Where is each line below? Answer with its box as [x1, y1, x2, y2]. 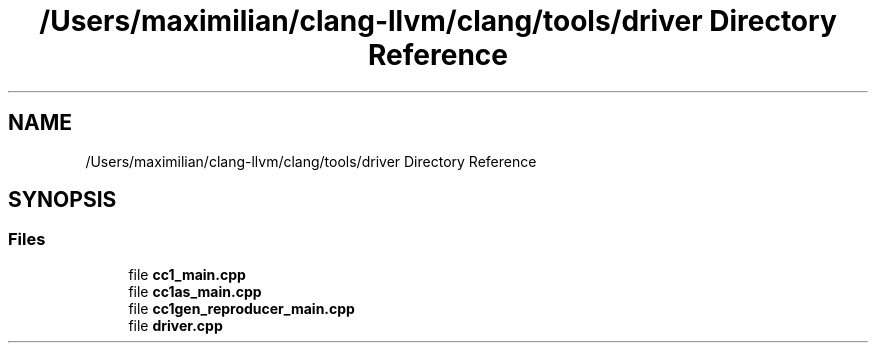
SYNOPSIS [8, 187, 117, 213]
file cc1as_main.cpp [128, 282, 262, 300]
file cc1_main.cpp [128, 265, 246, 283]
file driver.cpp [128, 316, 223, 334]
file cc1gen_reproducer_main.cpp [128, 299, 355, 317]
